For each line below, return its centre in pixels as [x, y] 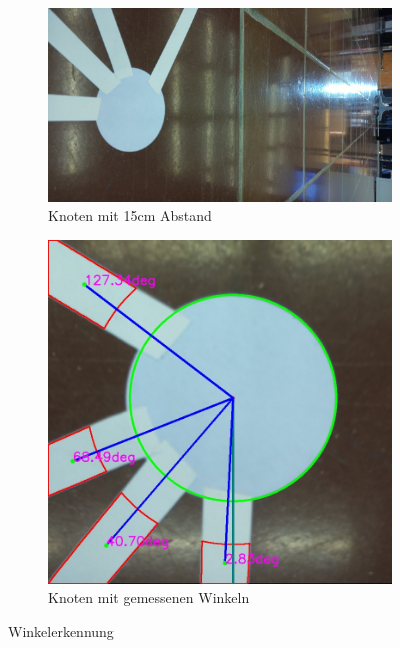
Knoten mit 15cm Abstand [130, 215]
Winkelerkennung [61, 630]
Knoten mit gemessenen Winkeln [149, 597]
